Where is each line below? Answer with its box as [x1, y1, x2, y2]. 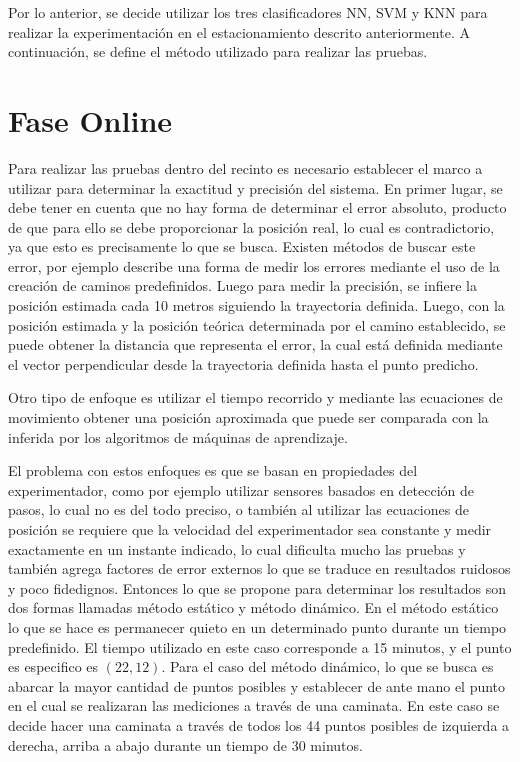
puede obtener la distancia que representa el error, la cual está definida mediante [8, 334, 503, 355]
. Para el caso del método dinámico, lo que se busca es [161, 656, 494, 677]
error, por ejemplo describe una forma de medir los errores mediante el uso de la [8, 255, 500, 276]
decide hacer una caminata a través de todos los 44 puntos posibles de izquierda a [8, 714, 510, 735]
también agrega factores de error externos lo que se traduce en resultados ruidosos [8, 558, 511, 579]
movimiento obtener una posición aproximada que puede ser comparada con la [8, 407, 489, 428]
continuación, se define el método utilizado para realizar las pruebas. [8, 41, 428, 62]
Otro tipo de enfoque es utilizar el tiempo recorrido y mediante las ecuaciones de [8, 387, 503, 408]
